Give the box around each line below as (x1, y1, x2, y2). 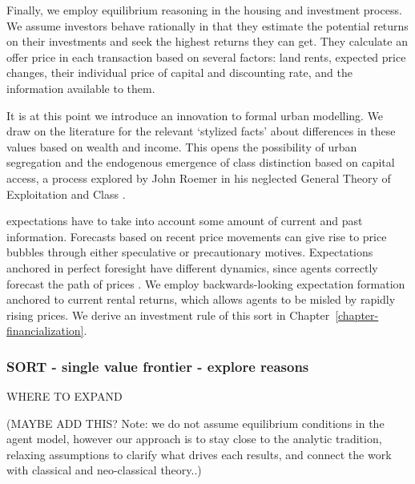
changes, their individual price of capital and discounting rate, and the (6, 64, 353, 81)
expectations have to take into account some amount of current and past (6, 212, 363, 229)
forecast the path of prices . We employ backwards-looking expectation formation (6, 275, 405, 292)
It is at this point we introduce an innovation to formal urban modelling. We (6, 107, 384, 123)
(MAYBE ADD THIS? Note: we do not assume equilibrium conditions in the (6, 414, 385, 431)
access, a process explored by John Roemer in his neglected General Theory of (6, 169, 391, 186)
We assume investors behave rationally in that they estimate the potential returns (6, 17, 409, 34)
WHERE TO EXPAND (6, 388, 123, 405)
